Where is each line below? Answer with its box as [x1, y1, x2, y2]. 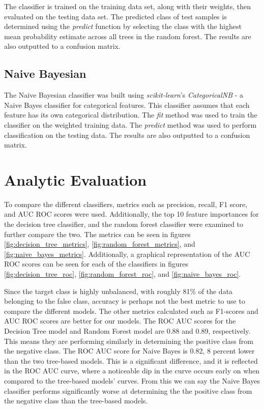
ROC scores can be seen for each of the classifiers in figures [4, 258, 189, 269]
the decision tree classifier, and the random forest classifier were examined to [4, 219, 244, 229]
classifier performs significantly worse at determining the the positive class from [4, 385, 252, 396]
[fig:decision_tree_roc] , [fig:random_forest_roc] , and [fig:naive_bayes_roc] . [4, 269, 241, 279]
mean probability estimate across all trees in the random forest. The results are [4, 31, 251, 41]
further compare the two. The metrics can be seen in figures [4, 228, 191, 239]
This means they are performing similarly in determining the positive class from [4, 335, 253, 346]
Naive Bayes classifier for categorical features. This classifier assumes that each [4, 99, 250, 110]
